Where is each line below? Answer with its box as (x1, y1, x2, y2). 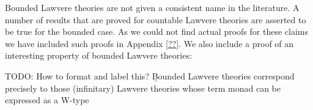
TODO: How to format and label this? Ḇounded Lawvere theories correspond (5, 69, 295, 82)
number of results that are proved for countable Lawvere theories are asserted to (5, 13, 306, 26)
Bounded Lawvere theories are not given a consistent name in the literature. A (5, 1, 300, 13)
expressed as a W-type (5, 94, 89, 106)
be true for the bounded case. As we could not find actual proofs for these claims (5, 25, 308, 38)
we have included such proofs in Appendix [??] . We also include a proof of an (5, 37, 294, 50)
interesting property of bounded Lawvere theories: (5, 49, 192, 62)
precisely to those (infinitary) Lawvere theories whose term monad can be (5, 81, 281, 94)
